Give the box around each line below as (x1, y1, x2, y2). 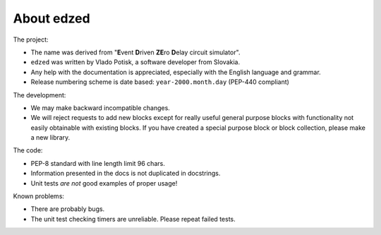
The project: (13, 35, 49, 44)
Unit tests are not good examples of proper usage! (30, 179, 178, 187)
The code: (13, 146, 43, 155)
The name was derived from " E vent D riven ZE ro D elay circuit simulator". (30, 48, 241, 56)
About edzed (13, 11, 91, 26)
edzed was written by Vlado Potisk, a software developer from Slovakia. (30, 58, 240, 66)
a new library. (30, 133, 71, 142)
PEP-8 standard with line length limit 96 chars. (30, 159, 165, 167)
